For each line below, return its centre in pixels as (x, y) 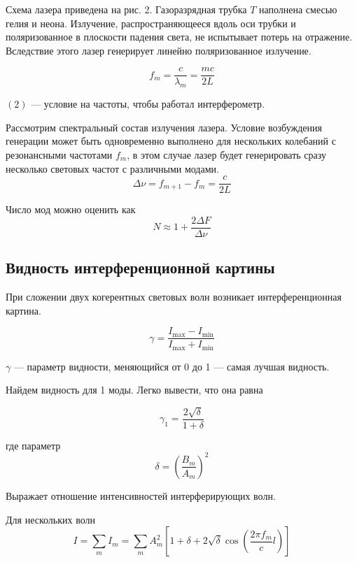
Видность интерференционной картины (140, 267)
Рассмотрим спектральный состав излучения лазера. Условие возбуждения (164, 127)
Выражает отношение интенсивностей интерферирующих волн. (141, 495)
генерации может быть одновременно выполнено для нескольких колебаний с (171, 141)
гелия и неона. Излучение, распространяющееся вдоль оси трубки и (151, 23)
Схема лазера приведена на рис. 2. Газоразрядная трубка (126, 9)
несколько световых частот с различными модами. (112, 168)
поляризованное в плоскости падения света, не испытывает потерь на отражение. (179, 37)
